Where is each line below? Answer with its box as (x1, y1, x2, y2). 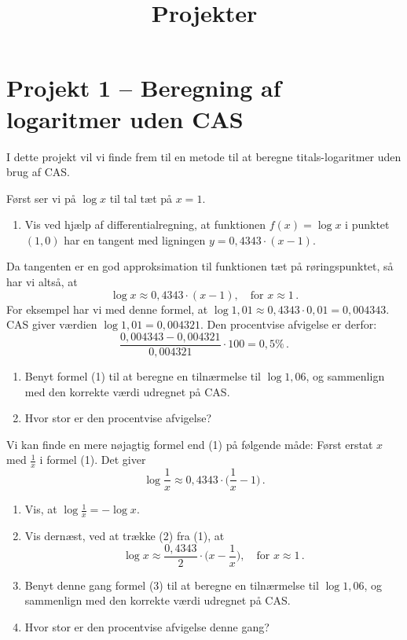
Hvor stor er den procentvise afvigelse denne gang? (24, 618, 269, 634)
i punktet (345, 216, 390, 233)
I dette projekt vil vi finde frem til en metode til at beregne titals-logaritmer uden (6, 148, 401, 164)
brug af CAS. (6, 164, 70, 180)
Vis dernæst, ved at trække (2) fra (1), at (24, 528, 225, 543)
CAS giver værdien (6, 316, 97, 333)
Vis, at (24, 501, 57, 517)
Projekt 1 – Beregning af (6, 72, 281, 104)
